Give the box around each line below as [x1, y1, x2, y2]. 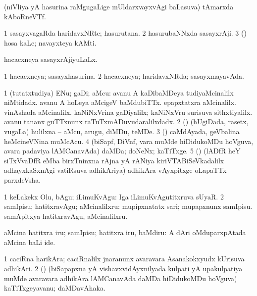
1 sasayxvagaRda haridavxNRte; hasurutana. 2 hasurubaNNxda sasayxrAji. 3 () [4, 28, 247, 38]
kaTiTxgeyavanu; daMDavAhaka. [4, 283, 105, 293]
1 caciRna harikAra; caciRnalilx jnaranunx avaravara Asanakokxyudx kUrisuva [4, 253, 245, 264]
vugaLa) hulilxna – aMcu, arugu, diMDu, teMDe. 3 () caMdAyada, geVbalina [4, 126, 240, 136]
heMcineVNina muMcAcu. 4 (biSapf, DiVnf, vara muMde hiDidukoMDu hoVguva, [4, 136, 254, 146]
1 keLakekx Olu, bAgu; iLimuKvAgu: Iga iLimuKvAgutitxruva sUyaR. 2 [4, 191, 224, 201]
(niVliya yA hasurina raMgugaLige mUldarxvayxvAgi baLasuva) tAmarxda [4, 1, 234, 11]
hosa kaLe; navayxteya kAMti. [4, 37, 97, 48]
